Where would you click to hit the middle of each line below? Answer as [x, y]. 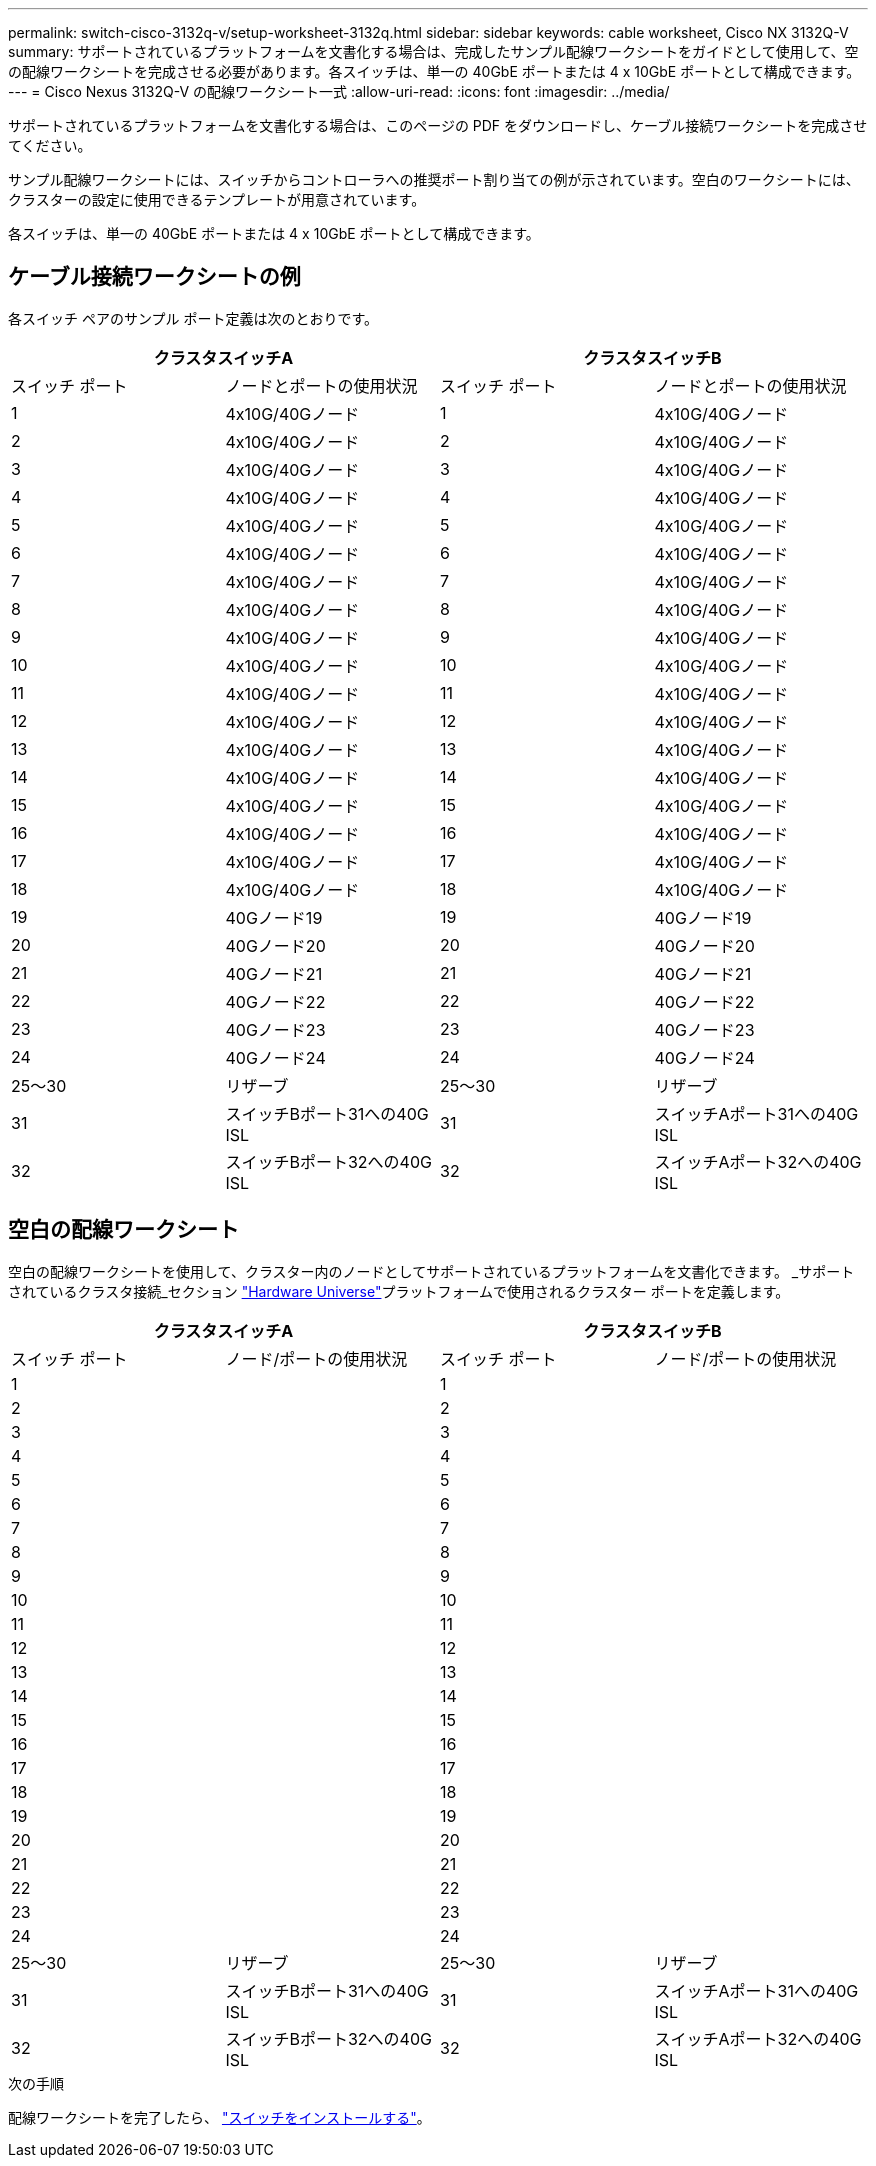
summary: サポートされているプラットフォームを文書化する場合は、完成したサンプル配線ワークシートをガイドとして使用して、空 [433, 51]
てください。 [50, 145]
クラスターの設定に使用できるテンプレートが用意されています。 [217, 199]
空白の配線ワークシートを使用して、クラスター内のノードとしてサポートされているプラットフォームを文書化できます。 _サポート [431, 1271]
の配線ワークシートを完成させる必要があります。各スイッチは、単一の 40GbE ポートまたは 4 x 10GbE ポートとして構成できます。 [434, 71]
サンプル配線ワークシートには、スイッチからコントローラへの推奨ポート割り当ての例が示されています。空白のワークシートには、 [434, 179]
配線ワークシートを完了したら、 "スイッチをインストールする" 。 [219, 2117]
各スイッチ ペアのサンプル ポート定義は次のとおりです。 [193, 318]
